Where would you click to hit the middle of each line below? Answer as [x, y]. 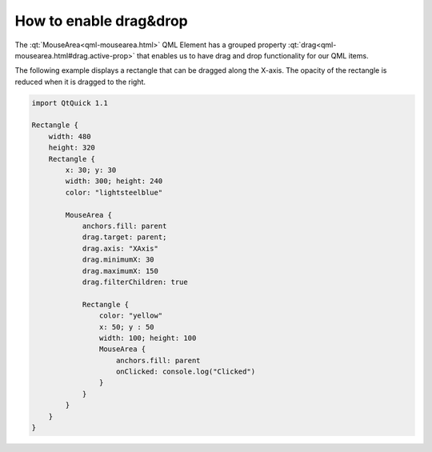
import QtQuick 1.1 [70, 103]
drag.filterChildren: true [135, 282]
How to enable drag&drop [101, 21]
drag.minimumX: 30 [118, 260]
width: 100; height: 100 [148, 338]
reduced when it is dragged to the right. [80, 82]
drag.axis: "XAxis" [120, 248]
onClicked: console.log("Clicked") [186, 372]
